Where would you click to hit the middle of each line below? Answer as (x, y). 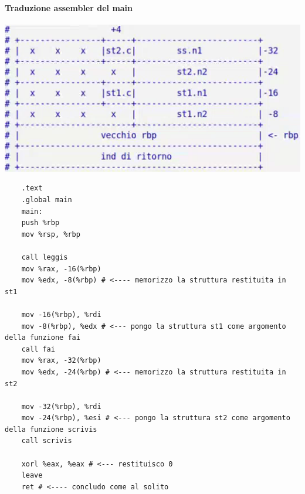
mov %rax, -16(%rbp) (61, 269)
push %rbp (40, 223)
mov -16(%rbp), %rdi (61, 314)
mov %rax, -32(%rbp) (61, 361)
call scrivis (47, 441)
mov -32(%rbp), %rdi (61, 406)
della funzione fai (43, 338)
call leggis (45, 257)
